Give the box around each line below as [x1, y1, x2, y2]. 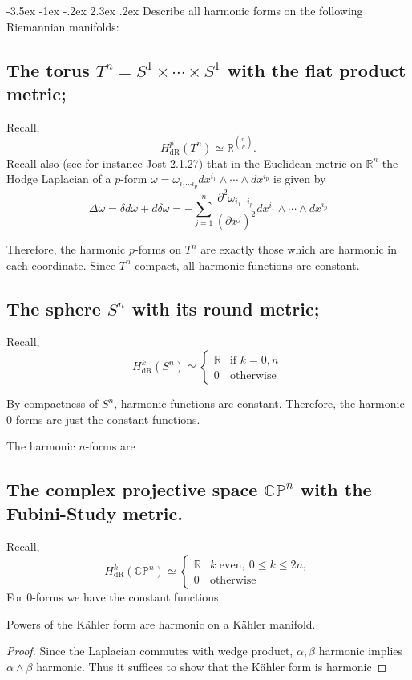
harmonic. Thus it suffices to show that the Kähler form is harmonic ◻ [36, 658, 387, 674]
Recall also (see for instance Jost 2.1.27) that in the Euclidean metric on [6, 154, 362, 171]
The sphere [6, 295, 101, 320]
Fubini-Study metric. [6, 500, 183, 525]
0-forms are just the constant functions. [6, 410, 200, 427]
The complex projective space [6, 477, 258, 502]
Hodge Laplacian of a [6, 170, 111, 187]
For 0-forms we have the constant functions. [6, 588, 222, 605]
